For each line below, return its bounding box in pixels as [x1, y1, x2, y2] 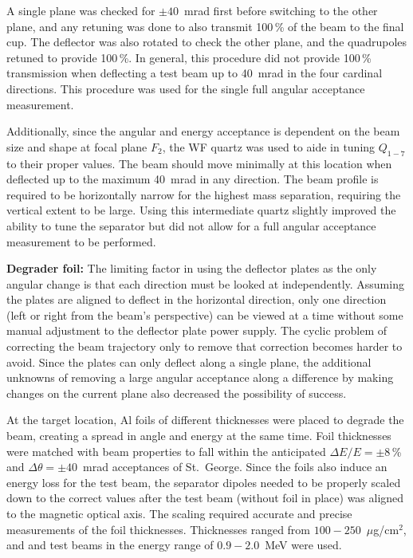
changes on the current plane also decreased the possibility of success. [6, 384, 347, 401]
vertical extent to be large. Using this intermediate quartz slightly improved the [6, 202, 396, 218]
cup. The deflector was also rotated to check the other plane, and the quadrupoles [6, 33, 407, 50]
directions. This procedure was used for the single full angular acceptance [6, 80, 365, 96]
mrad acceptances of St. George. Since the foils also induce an [83, 458, 387, 475]
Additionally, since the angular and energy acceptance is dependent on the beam [6, 123, 400, 139]
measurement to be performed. [6, 233, 156, 250]
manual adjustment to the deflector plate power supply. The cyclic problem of [6, 322, 387, 339]
